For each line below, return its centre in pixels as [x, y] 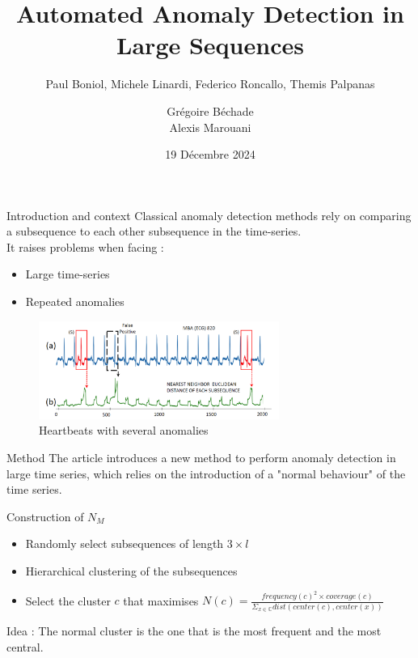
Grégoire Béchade [210, 110]
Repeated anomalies [75, 301]
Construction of [45, 516]
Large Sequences [210, 45]
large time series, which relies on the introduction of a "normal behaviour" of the [206, 473]
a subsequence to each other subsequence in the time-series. [154, 231]
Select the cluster [68, 600]
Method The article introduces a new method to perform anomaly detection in [201, 457]
